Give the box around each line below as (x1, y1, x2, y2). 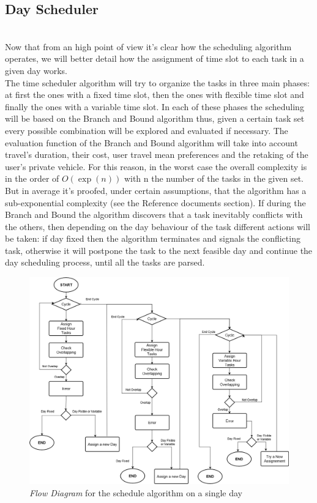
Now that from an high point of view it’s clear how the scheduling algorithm (5, 40, 292, 53)
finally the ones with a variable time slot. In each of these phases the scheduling (5, 100, 304, 113)
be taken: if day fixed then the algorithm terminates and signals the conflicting (5, 232, 300, 245)
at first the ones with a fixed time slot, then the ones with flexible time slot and (5, 88, 304, 101)
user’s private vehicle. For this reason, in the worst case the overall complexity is (5, 160, 307, 173)
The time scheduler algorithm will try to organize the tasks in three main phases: (5, 76, 310, 89)
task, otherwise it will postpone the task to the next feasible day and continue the (5, 244, 313, 256)
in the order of (5, 172, 59, 185)
